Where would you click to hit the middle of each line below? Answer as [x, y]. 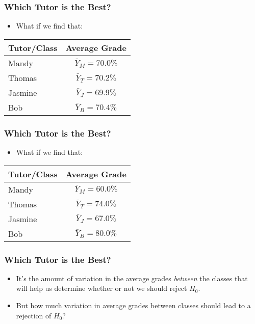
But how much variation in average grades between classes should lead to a [133, 305]
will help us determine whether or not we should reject [101, 288]
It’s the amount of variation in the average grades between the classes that [132, 278]
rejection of [34, 315]
